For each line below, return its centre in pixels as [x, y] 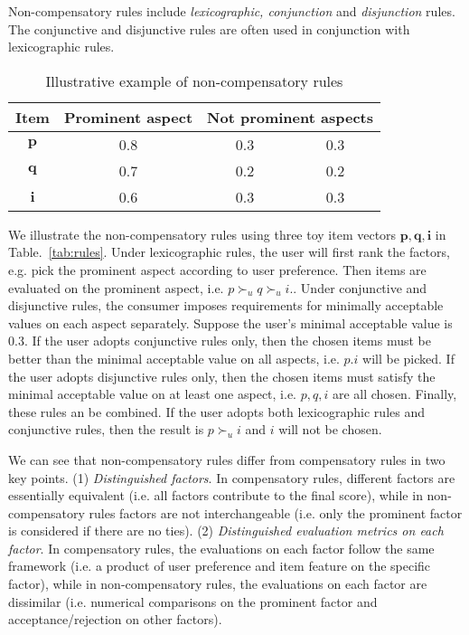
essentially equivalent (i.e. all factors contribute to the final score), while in [216, 495]
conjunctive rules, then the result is [106, 429]
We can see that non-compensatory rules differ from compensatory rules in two [227, 459]
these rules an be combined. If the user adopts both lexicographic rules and [216, 411]
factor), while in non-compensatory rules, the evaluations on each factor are [218, 584]
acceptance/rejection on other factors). [115, 619]
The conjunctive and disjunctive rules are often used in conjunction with [209, 28]
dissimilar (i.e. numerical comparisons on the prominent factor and [193, 601]
